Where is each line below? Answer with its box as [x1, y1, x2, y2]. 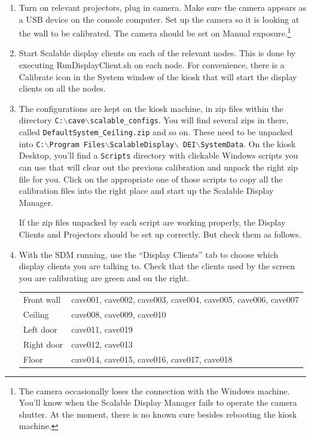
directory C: [19, 114, 63, 126]
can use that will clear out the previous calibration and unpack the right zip [19, 161, 298, 174]
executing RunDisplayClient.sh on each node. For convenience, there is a [19, 59, 285, 71]
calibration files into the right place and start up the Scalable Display [19, 184, 274, 197]
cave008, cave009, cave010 [71, 308, 166, 320]
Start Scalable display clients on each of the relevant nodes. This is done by [19, 47, 296, 59]
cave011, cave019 [71, 323, 133, 335]
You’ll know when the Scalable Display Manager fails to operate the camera [19, 396, 297, 409]
